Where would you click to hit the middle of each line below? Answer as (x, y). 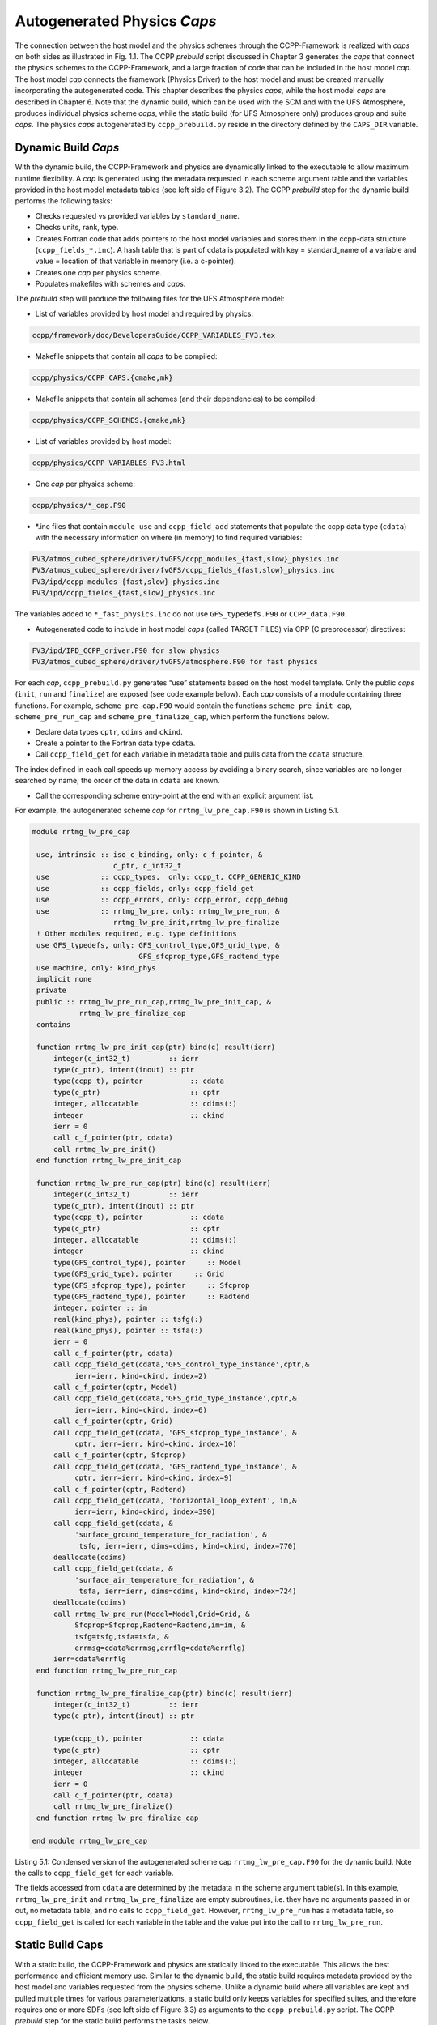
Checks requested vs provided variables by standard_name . (138, 215)
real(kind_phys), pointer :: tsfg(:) (128, 1319)
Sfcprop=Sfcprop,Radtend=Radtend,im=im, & (160, 1625)
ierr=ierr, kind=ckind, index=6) (141, 1410)
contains (54, 1024)
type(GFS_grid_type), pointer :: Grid (138, 1274)
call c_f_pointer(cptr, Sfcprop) (119, 1455)
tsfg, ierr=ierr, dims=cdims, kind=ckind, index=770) (188, 1546)
